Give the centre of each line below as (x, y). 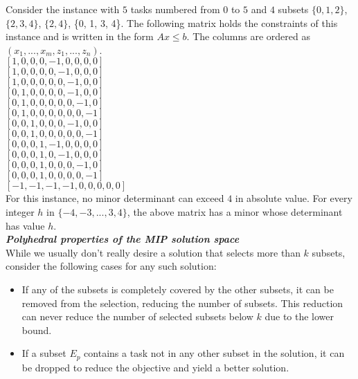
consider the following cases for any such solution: (111, 266)
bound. (37, 330)
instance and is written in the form (80, 36)
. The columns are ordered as (248, 36)
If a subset (44, 353)
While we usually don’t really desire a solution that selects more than (153, 252)
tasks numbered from (175, 9)
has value (25, 225)
